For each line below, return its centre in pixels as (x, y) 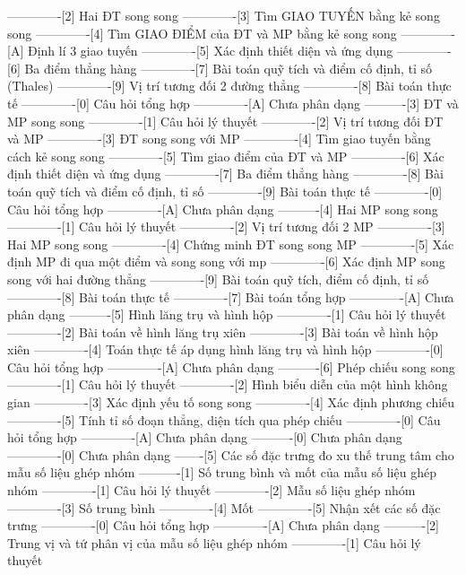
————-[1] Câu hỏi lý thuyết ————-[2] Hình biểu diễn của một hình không (228, 384)
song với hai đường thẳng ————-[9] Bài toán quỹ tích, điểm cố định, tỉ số (218, 279)
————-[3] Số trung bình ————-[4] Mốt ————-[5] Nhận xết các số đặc (224, 507)
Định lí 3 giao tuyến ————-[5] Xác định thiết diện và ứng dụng (210, 51)
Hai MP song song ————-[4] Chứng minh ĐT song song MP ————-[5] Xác (231, 244)
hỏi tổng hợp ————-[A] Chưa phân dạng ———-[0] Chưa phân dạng (205, 437)
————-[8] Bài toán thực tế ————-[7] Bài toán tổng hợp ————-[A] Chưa (231, 296)
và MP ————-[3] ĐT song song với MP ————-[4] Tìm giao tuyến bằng (219, 139)
